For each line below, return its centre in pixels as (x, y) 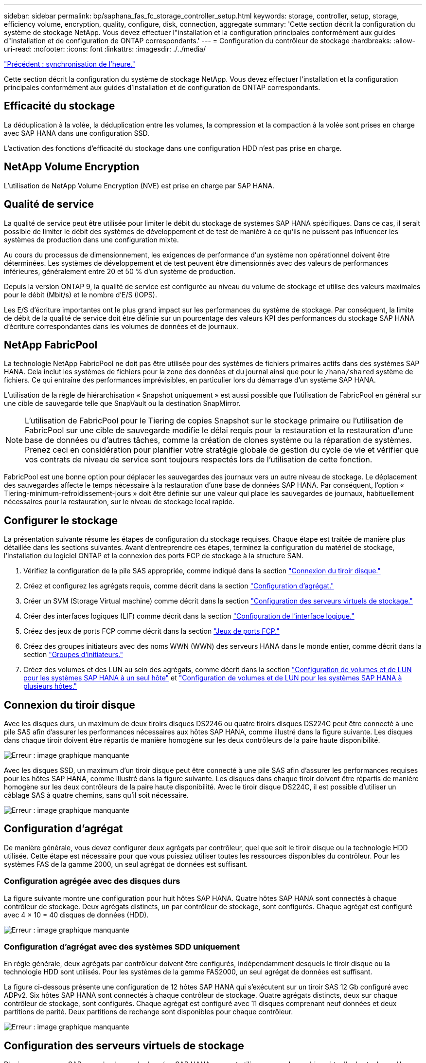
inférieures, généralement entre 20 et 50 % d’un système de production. (120, 271)
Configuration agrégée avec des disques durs (92, 881)
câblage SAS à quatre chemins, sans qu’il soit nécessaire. (96, 795)
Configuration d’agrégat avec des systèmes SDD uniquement (122, 947)
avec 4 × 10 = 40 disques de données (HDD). (76, 915)
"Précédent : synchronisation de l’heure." (70, 64)
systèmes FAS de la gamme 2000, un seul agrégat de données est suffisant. (126, 864)
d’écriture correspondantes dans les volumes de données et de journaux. (121, 326)
